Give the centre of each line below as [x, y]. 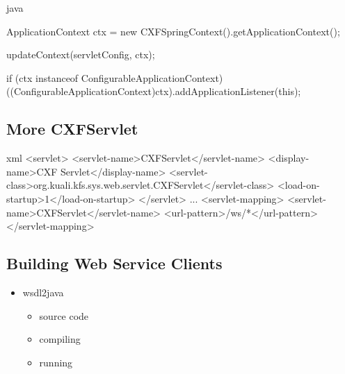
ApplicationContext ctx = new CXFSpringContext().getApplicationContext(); [173, 31]
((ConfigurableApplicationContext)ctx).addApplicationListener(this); [154, 91]
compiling [60, 339]
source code [64, 315]
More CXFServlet [72, 129]
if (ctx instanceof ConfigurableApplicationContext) [115, 77]
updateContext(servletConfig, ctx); [81, 54]
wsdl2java [43, 292]
